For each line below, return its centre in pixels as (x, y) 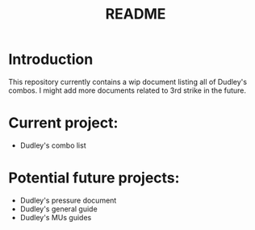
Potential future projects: (94, 178)
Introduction (51, 59)
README (136, 14)
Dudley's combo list (53, 145)
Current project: (63, 123)
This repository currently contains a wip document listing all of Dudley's (128, 82)
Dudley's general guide (59, 209)
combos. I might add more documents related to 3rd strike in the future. (127, 90)
